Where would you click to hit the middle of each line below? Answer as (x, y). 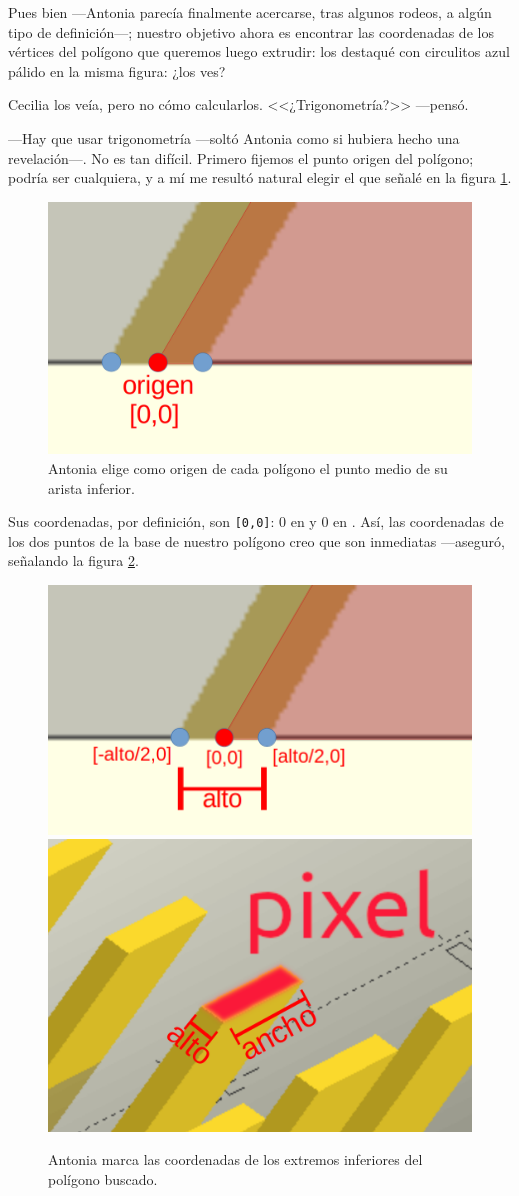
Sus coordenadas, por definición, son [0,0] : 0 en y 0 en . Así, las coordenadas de (256, 521)
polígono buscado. (103, 1178)
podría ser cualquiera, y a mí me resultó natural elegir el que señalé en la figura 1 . (260, 177)
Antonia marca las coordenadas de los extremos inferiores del (235, 1159)
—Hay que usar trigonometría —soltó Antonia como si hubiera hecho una (234, 137)
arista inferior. (91, 487)
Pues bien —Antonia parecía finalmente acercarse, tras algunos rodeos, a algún (250, 12)
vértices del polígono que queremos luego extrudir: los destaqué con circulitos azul (259, 51)
